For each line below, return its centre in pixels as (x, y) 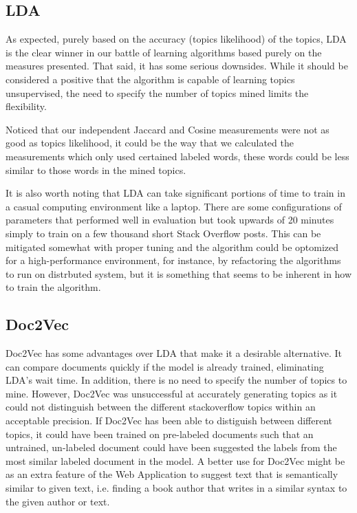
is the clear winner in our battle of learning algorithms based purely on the (164, 52)
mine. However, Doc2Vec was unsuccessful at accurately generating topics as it (172, 393)
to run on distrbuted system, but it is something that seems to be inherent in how (179, 273)
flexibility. (26, 106)
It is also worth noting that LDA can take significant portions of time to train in (175, 193)
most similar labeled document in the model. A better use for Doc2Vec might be (175, 460)
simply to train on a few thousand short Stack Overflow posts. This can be (163, 233)
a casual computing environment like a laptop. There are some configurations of (174, 206)
